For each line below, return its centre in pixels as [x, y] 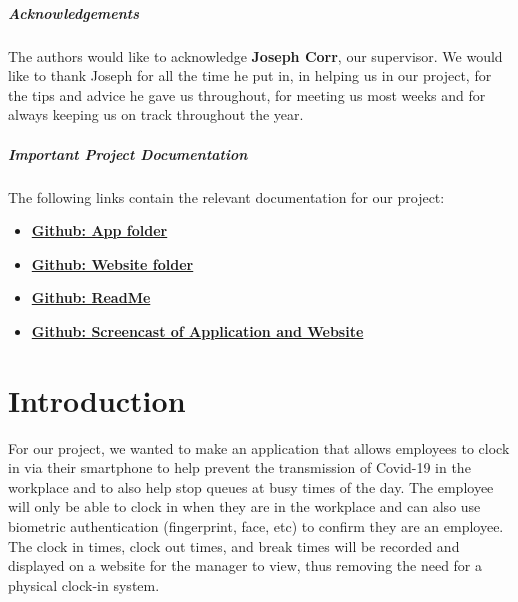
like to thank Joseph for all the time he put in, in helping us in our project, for [250, 75]
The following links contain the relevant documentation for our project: [226, 196]
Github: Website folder [112, 263]
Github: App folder [99, 230]
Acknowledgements [74, 12]
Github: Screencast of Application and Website [197, 330]
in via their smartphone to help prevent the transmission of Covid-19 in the [239, 467]
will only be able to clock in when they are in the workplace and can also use [244, 506]
